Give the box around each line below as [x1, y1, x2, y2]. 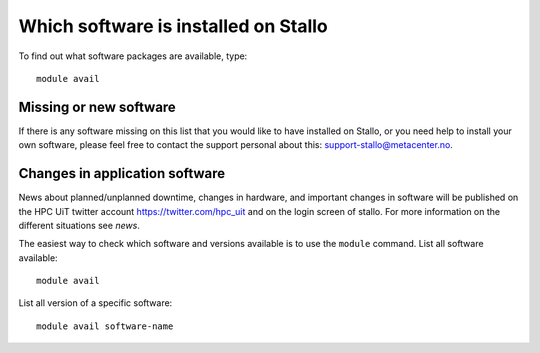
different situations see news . [18, 219, 140, 231]
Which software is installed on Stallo [18, 15, 329, 37]
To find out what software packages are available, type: [18, 50, 248, 62]
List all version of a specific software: [18, 297, 173, 309]
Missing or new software [18, 98, 177, 115]
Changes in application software [18, 165, 226, 182]
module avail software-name [36, 320, 174, 332]
